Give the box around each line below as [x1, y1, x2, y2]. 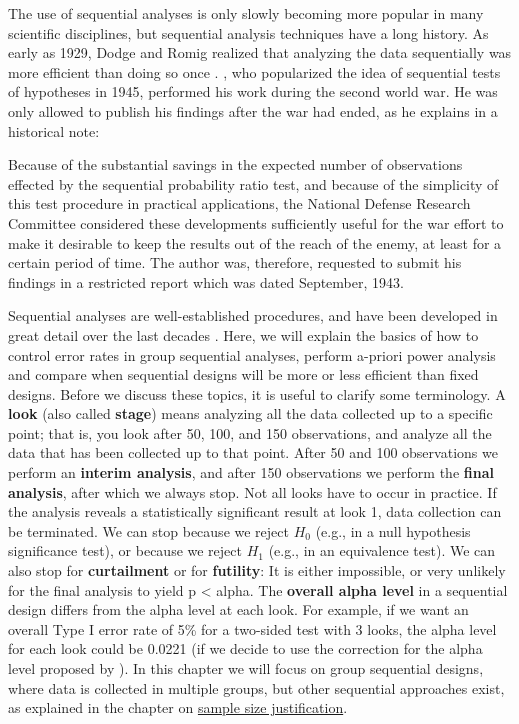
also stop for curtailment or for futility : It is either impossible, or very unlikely [8, 560, 506, 581]
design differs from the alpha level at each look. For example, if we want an [8, 599, 469, 620]
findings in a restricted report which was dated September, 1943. [8, 271, 404, 292]
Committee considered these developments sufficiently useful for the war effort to [8, 212, 504, 233]
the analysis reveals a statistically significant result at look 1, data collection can [8, 501, 502, 522]
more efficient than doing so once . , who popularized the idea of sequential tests [8, 61, 501, 82]
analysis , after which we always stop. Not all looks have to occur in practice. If [8, 481, 497, 502]
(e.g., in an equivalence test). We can [268, 540, 496, 561]
